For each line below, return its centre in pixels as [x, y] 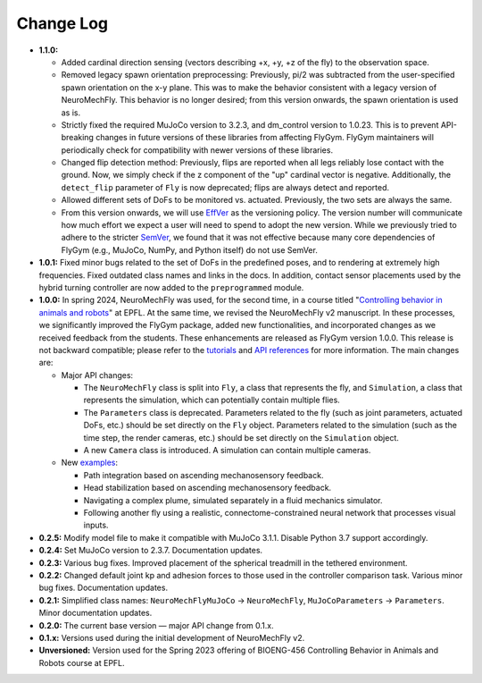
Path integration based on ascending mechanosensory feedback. [204, 475]
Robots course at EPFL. [82, 662]
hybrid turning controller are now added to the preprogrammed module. [171, 287]
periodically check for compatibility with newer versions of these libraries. [197, 150]
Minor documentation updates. [96, 613]
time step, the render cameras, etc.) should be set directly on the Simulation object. [241, 437]
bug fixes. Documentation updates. [104, 588]
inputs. [96, 525]
